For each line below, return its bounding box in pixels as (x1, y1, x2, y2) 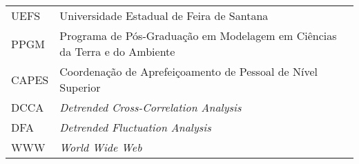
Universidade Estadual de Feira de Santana (59, 8, 269, 23)
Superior (59, 79, 101, 95)
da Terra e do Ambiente (59, 43, 175, 59)
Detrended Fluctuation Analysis (59, 119, 211, 135)
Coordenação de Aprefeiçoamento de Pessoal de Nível (59, 63, 318, 79)
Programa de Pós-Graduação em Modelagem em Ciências (59, 28, 337, 43)
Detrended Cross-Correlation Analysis (59, 99, 242, 115)
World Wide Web (59, 139, 142, 155)
